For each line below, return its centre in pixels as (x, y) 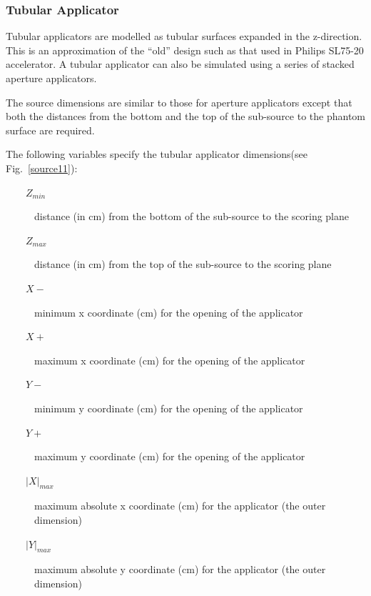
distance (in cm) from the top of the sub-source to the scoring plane (183, 264)
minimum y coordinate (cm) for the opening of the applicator (169, 408)
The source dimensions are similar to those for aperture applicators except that (179, 102)
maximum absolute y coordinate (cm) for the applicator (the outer (180, 569)
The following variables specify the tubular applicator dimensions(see (157, 154)
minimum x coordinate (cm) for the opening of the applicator (169, 312)
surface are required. (50, 130)
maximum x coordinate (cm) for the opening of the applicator (170, 360)
